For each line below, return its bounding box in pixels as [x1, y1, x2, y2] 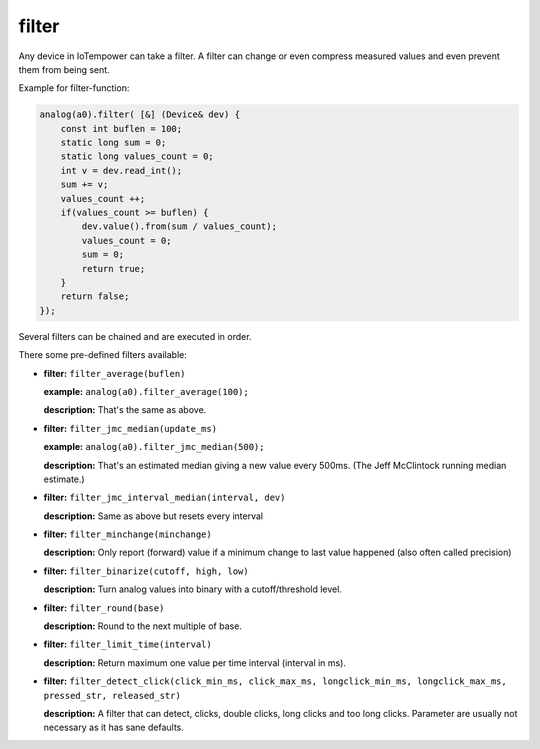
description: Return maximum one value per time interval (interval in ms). [43, 656, 347, 669]
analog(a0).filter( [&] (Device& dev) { [39, 109, 240, 120]
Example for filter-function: [18, 82, 130, 94]
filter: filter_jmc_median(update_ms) [43, 422, 218, 434]
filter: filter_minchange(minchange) [43, 528, 212, 540]
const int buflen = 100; [60, 123, 183, 134]
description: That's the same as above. [43, 404, 207, 416]
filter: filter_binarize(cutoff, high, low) [43, 565, 249, 577]
